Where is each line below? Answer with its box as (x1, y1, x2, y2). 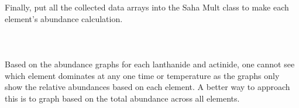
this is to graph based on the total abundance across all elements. (5, 92, 240, 104)
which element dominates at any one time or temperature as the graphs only (5, 69, 280, 81)
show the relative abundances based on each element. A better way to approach (5, 81, 290, 93)
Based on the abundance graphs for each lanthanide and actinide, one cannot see (5, 57, 295, 70)
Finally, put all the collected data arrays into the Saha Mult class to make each (5, 1, 289, 13)
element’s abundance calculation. (5, 12, 123, 24)
